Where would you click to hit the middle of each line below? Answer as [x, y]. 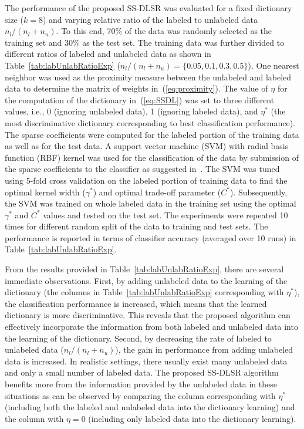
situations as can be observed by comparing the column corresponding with [140, 395]
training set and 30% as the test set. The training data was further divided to [145, 42]
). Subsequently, [259, 192]
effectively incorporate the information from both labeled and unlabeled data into [151, 327]
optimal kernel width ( [45, 192]
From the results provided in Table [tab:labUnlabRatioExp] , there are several [144, 269]
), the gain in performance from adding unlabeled [204, 349]
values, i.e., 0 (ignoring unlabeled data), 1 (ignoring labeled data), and [131, 111]
